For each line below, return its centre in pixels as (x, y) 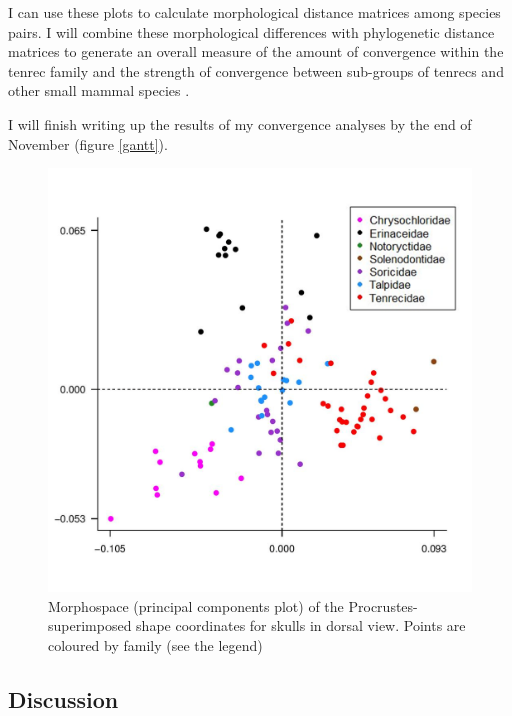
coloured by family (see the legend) (155, 644)
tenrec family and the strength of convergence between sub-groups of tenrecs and (256, 70)
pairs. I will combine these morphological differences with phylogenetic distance (251, 31)
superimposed (90, 625)
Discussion (63, 698)
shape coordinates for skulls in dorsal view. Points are (301, 625)
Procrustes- (383, 605)
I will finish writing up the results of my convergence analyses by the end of (240, 123)
